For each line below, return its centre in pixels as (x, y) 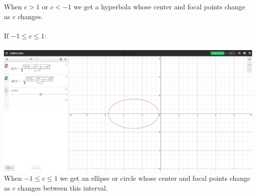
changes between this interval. (63, 187)
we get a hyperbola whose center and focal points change (159, 6)
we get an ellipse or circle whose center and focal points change (155, 178)
